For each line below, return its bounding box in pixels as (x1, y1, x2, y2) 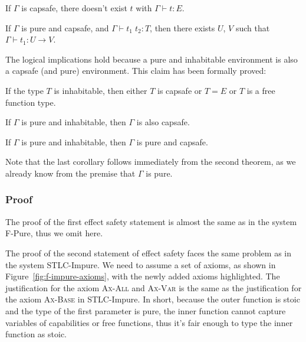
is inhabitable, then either (54, 84, 147, 96)
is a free (246, 84, 275, 96)
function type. (5, 96, 56, 108)
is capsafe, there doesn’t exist (21, 2, 127, 14)
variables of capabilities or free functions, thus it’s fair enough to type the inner (5, 316, 293, 328)
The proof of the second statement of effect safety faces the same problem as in (5, 246, 292, 259)
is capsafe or (157, 84, 202, 96)
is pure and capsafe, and (21, 21, 109, 34)
